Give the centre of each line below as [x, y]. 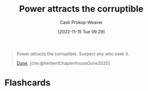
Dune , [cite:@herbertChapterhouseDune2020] [63, 63]
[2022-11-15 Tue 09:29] [81, 31]
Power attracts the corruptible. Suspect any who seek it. [73, 54]
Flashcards [28, 83]
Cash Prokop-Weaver [81, 22]
